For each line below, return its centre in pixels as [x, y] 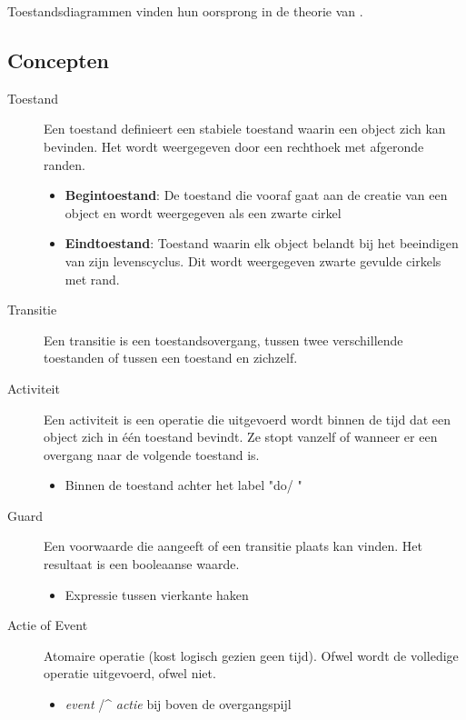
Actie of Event [48, 625]
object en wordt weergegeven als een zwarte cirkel [203, 212]
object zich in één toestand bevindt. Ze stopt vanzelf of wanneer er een [241, 437]
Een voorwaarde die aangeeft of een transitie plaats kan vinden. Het [233, 546]
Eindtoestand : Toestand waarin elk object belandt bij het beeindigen [262, 243]
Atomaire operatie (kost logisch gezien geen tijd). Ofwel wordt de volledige [251, 655]
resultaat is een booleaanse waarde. [142, 564]
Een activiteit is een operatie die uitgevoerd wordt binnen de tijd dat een [248, 419]
